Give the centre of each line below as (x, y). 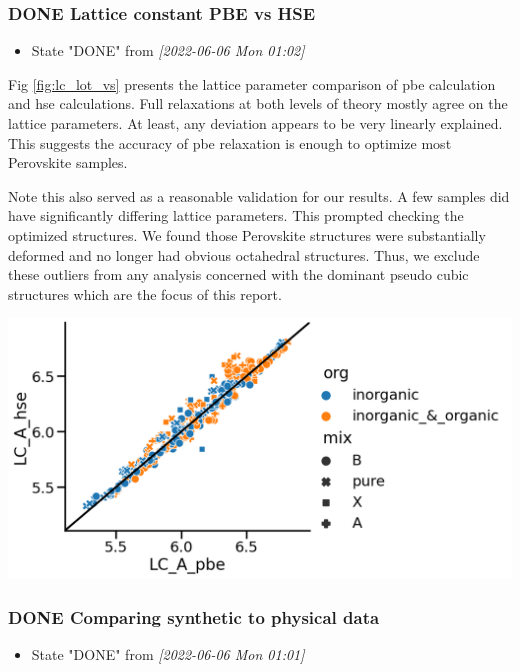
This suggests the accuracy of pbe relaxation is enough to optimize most (230, 142)
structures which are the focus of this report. (145, 293)
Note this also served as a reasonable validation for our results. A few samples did (259, 195)
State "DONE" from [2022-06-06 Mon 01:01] (168, 654)
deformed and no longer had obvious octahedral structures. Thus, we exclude (244, 254)
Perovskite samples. (68, 162)
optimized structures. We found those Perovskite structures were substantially (247, 234)
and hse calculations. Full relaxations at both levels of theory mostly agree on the (258, 103)
